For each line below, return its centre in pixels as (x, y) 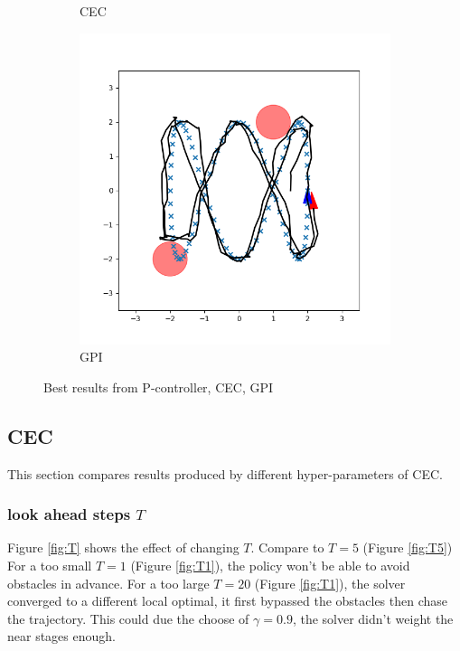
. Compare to (287, 547)
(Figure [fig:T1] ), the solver (330, 583)
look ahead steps (69, 514)
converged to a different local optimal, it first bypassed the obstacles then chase (228, 601)
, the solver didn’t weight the (373, 618)
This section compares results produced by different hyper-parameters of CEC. (225, 473)
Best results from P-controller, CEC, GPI (159, 387)
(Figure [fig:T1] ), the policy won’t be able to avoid (270, 565)
